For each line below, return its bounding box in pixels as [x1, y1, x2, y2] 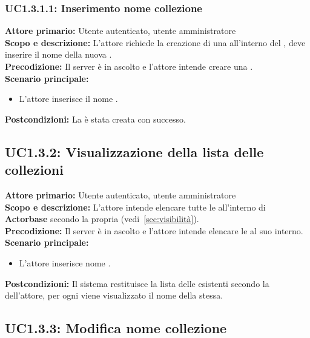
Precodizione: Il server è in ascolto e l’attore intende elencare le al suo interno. [5, 224, 303, 237]
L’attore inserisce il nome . [19, 92, 118, 105]
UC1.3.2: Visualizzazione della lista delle [5, 142, 264, 161]
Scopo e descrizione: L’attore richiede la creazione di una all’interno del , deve [5, 36, 306, 49]
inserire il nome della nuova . [5, 48, 112, 61]
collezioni [5, 160, 64, 179]
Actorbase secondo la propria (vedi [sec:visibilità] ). [5, 212, 199, 225]
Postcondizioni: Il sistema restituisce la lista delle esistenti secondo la [5, 277, 269, 289]
